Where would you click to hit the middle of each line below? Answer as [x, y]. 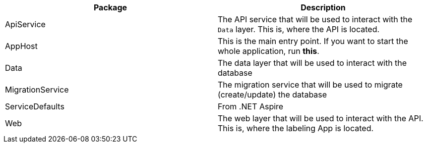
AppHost [21, 46]
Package [110, 7]
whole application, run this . [269, 51]
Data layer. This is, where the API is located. [299, 29]
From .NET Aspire [251, 106]
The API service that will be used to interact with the [315, 19]
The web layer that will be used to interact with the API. [321, 118]
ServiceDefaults [35, 106]
